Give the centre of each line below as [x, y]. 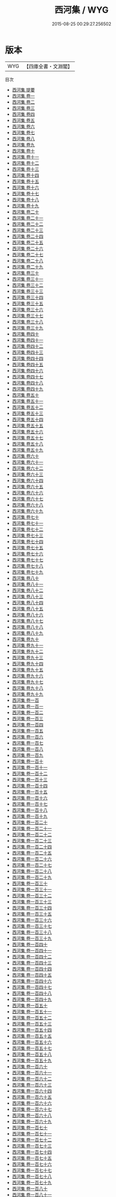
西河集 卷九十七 [28, 682]
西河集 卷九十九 [28, 694]
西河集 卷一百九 [28, 755]
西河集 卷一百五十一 [32, 1011]
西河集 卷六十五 [28, 486]
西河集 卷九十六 [28, 676]
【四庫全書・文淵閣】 [48, 66]
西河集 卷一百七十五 [32, 1158]
